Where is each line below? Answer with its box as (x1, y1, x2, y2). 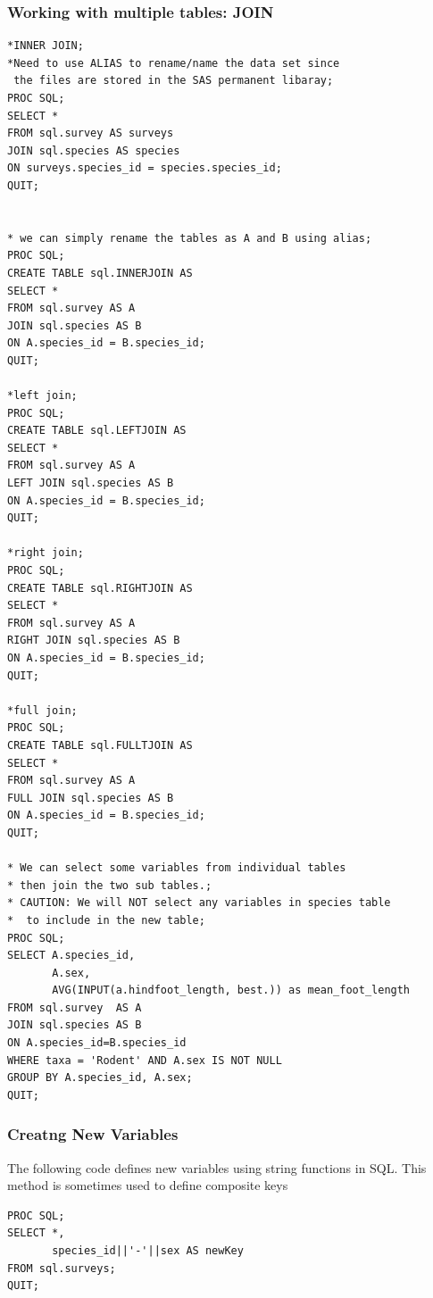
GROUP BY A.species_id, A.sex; (7, 1071, 193, 1085)
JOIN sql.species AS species (7, 144, 180, 157)
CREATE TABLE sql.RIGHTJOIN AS (7, 581, 193, 595)
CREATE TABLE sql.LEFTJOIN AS (7, 424, 187, 437)
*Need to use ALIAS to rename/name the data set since (7, 56, 340, 70)
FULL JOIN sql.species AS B (7, 791, 174, 804)
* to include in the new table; (7, 913, 205, 927)
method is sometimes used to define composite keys (7, 1176, 288, 1194)
